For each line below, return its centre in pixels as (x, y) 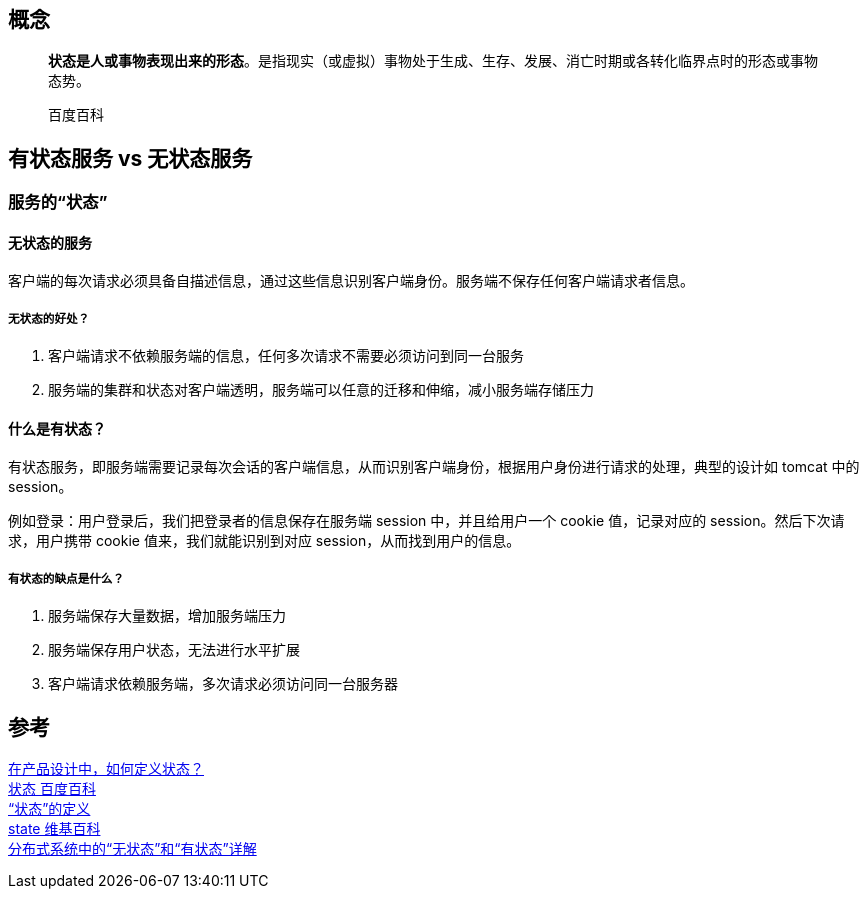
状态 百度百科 (52, 789)
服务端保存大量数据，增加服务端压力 (167, 616)
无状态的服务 (50, 242)
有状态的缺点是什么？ (66, 578)
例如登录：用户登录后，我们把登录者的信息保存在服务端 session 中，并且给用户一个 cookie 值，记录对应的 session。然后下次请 (426, 521)
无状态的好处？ (49, 318)
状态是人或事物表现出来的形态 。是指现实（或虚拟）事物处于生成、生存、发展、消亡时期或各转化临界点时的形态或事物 (433, 61)
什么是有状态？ (57, 428)
